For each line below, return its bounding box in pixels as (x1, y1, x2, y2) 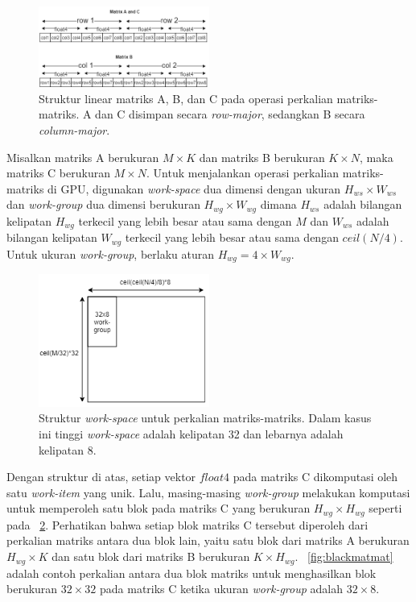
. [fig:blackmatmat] (294, 548, 393, 565)
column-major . (39, 122, 110, 138)
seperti (369, 500, 402, 517)
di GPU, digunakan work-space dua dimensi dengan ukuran (47, 180, 341, 197)
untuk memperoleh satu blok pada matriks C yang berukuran (6, 500, 311, 517)
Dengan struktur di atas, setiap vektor (6, 468, 196, 485)
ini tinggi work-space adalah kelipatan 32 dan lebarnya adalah (39, 426, 344, 442)
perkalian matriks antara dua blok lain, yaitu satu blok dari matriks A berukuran (6, 532, 410, 549)
